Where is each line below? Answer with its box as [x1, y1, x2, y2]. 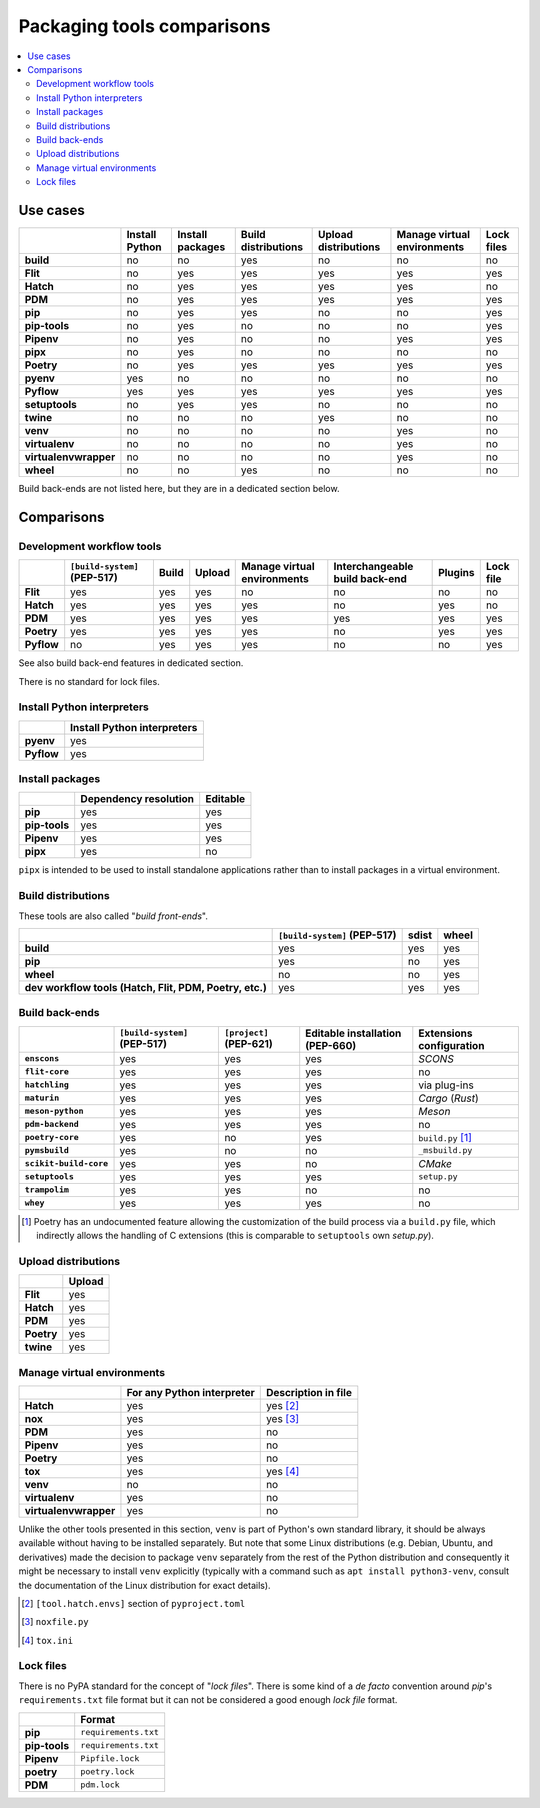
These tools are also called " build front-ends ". [18, 910, 209, 922]
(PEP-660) [305, 1038, 357, 1052]
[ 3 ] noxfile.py [21, 1616, 89, 1628]
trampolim [24, 1185, 70, 1195]
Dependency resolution [80, 792, 195, 806]
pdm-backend [24, 1119, 79, 1130]
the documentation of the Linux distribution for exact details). [18, 1579, 271, 1591]
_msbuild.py [418, 1145, 473, 1156]
